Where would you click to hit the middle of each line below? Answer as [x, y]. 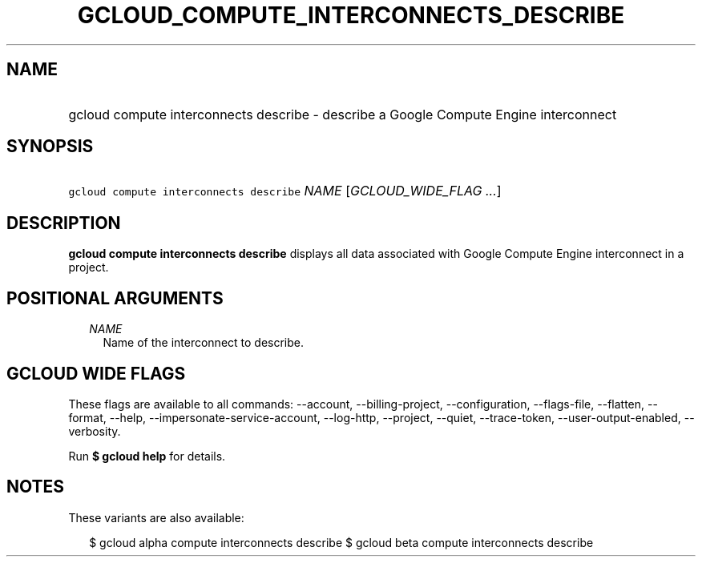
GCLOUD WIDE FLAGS [96, 373]
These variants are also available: [156, 517]
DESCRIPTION [64, 223]
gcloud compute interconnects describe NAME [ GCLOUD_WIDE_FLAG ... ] [285, 191]
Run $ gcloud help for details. [147, 456]
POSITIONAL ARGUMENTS [115, 298]
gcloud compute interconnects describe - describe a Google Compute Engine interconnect [343, 114]
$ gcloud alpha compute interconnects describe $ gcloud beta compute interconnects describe [341, 542]
